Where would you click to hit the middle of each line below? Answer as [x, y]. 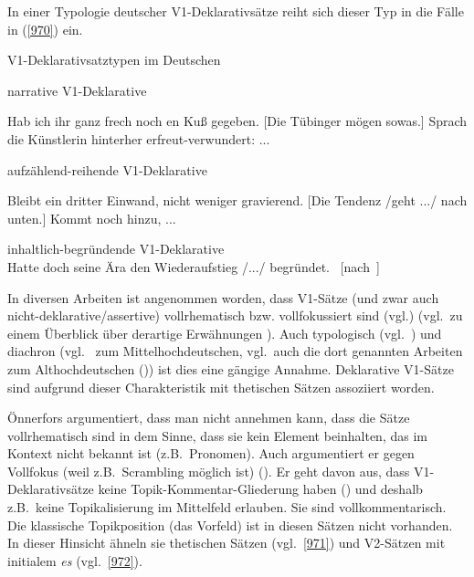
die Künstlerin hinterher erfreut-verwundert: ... [139, 138]
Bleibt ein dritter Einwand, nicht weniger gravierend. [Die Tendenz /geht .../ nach [237, 200]
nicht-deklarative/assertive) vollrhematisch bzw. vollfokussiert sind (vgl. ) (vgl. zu [235, 315]
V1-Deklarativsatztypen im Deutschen [114, 60]
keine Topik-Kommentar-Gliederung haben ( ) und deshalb [260, 489]
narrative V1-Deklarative [77, 90]
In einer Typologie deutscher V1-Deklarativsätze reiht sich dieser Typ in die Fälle [236, 11]
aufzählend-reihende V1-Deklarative [107, 169]
